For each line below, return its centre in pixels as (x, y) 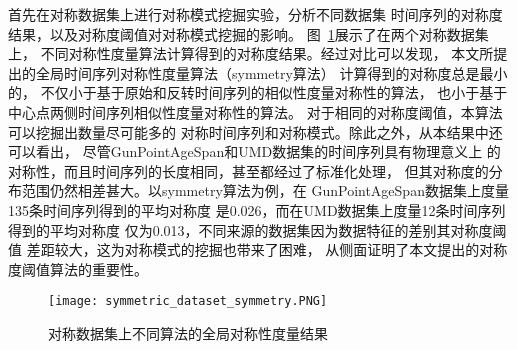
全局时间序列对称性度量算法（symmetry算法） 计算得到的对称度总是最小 (271, 72)
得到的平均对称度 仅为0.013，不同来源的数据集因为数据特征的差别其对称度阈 (257, 229)
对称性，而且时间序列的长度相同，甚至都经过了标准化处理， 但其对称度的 (248, 170)
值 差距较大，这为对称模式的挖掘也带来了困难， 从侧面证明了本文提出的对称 (258, 249)
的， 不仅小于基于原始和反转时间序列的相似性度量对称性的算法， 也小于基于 (258, 92)
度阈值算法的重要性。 (78, 268)
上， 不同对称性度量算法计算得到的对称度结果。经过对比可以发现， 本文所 (251, 53)
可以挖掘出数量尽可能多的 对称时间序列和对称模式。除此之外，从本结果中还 (255, 131)
